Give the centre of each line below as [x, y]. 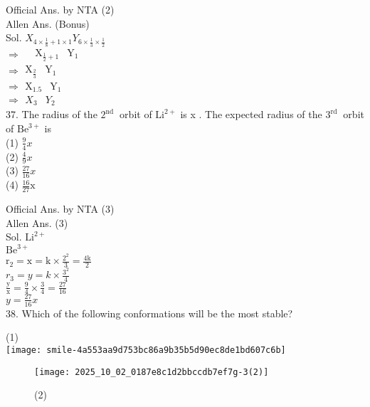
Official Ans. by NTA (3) [60, 208]
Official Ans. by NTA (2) [60, 9]
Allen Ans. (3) [37, 222]
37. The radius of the [52, 114]
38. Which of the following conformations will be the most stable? [149, 313]
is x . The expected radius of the [251, 114]
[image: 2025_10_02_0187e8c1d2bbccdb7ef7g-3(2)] [152, 372]
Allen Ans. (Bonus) [48, 23]
